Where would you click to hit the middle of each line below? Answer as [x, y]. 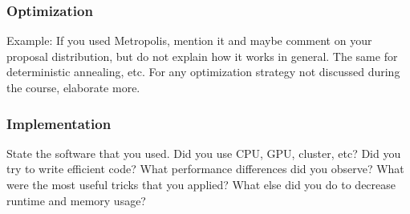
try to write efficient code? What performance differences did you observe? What [205, 169]
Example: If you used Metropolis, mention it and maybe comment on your [189, 40]
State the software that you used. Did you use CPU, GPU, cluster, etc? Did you [204, 153]
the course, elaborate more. [73, 87]
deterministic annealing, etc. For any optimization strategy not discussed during [203, 72]
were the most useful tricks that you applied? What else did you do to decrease [201, 184]
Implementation [59, 123]
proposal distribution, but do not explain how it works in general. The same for [202, 56]
